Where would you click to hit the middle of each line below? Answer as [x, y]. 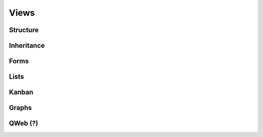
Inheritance [27, 46]
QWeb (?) [24, 124]
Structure [24, 30]
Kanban [21, 92]
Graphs [20, 108]
